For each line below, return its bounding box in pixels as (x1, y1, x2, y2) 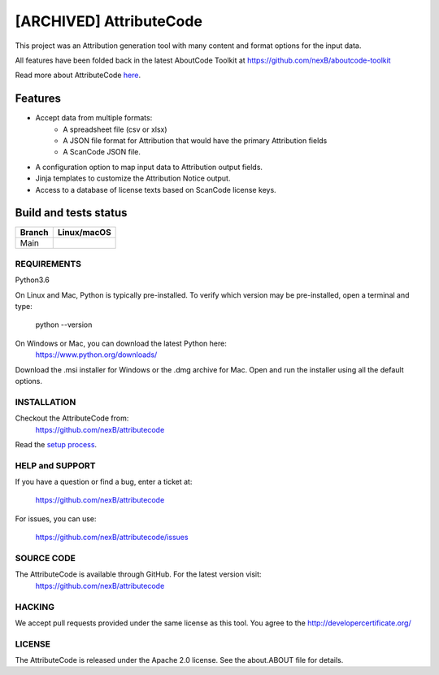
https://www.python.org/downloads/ (35, 350, 158, 359)
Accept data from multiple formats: (35, 113, 153, 123)
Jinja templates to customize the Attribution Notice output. (35, 173, 231, 183)
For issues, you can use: (15, 513, 97, 524)
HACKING (15, 601, 54, 612)
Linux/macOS (57, 227, 111, 238)
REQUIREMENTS (15, 258, 81, 269)
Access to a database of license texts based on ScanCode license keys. (35, 185, 276, 194)
